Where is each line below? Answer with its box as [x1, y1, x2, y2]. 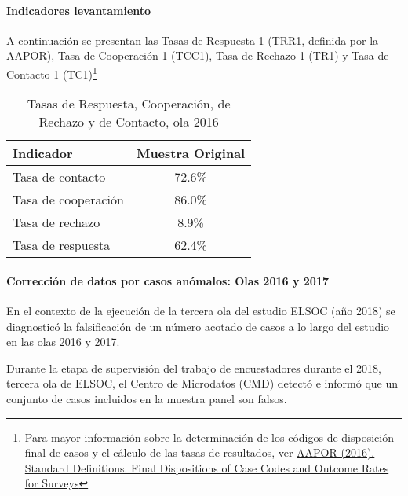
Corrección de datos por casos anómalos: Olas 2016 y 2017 [6, 272, 329, 288]
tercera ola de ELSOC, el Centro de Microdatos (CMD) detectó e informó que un [6, 375, 398, 391]
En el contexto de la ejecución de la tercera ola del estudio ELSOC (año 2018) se [6, 303, 395, 319]
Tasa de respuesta [13, 236, 111, 255]
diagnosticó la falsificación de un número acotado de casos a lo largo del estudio [6, 318, 390, 334]
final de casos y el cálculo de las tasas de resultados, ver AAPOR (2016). [24, 444, 375, 461]
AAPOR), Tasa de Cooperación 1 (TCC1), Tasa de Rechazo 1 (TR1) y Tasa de [6, 47, 389, 64]
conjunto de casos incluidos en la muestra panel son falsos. [6, 391, 287, 406]
